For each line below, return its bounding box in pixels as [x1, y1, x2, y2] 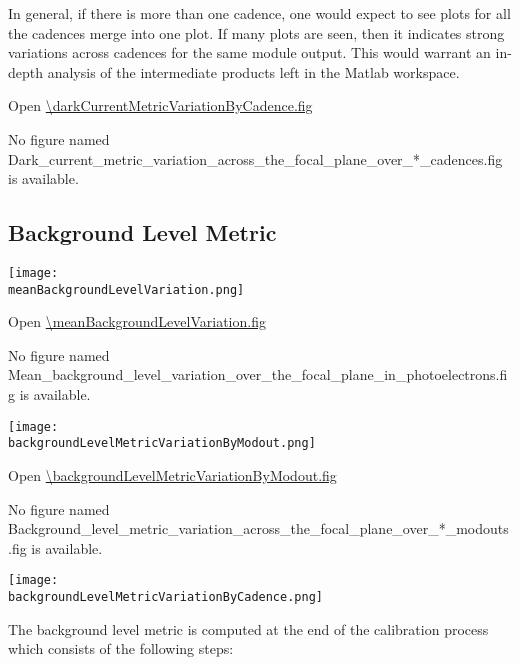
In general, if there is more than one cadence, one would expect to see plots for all [8, 3, 511, 23]
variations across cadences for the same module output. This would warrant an [8, 42, 491, 63]
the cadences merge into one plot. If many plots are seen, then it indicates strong [8, 22, 505, 43]
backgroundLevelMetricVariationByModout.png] [8, 436, 316, 451]
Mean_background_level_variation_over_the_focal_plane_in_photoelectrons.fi [8, 364, 508, 385]
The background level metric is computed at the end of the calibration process [8, 618, 489, 639]
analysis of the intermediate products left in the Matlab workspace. [47, 61, 460, 82]
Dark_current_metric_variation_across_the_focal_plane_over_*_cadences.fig [8, 148, 503, 169]
